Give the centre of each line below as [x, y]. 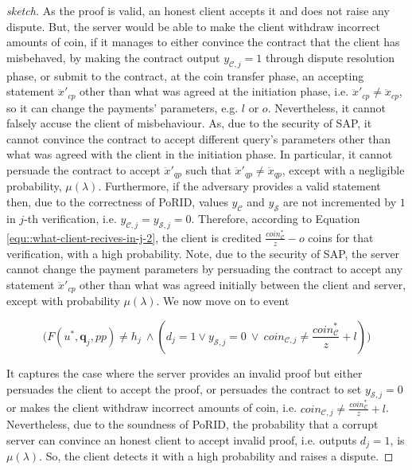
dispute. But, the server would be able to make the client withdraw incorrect [193, 26]
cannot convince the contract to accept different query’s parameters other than [198, 138]
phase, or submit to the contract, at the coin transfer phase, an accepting [185, 75]
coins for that [341, 237]
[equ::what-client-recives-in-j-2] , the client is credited [134, 237]
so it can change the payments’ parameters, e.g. [122, 107]
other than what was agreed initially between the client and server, [243, 284]
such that [208, 170]
